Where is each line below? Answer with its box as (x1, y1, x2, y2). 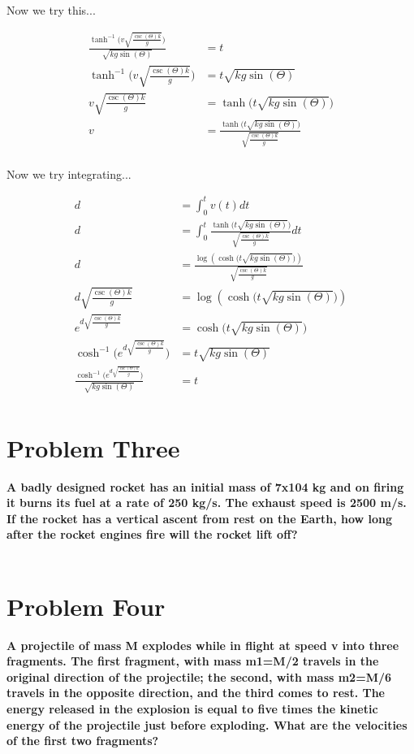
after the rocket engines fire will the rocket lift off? (6, 526, 298, 543)
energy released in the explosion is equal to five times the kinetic (6, 700, 378, 717)
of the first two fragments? (6, 732, 159, 749)
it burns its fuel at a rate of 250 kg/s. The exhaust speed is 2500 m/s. (6, 494, 407, 511)
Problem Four (6, 589, 166, 622)
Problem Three (6, 431, 180, 464)
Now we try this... (6, 2, 96, 18)
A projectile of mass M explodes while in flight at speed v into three (6, 636, 399, 653)
